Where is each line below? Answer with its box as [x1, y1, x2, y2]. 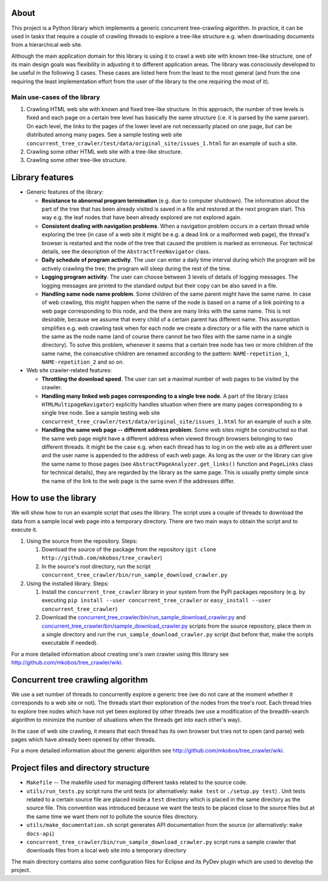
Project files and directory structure [11, 763, 150, 774]
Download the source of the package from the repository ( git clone [41, 546, 217, 553]
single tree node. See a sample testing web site [41, 409, 160, 417]
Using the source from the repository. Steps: [26, 537, 138, 545]
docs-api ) [26, 829, 55, 837]
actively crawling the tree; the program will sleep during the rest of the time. [41, 265, 232, 272]
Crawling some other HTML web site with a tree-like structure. [26, 148, 182, 155]
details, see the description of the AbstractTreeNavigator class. [41, 248, 211, 255]
